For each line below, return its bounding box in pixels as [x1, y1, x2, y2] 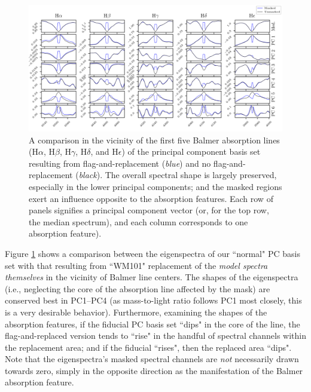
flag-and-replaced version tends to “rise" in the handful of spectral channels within [5, 329, 306, 342]
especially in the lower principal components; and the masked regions [29, 180, 282, 192]
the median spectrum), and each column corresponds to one [29, 215, 248, 228]
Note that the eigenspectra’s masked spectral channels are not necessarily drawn [5, 353, 299, 365]
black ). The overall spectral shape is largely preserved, [78, 169, 277, 181]
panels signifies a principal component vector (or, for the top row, [29, 204, 269, 216]
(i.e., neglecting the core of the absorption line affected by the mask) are [5, 282, 270, 295]
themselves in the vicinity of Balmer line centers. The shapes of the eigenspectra [5, 271, 298, 283]
